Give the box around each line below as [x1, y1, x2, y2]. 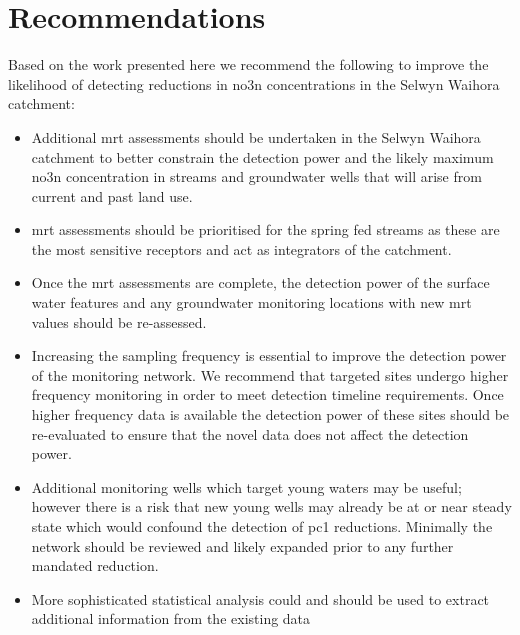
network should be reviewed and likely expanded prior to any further [31, 535, 454, 556]
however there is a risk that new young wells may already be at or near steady [31, 496, 512, 517]
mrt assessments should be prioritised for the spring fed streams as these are [31, 219, 500, 240]
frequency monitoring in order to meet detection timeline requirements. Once [31, 384, 504, 405]
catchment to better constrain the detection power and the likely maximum [31, 146, 494, 167]
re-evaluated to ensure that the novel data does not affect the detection [31, 423, 469, 444]
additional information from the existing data [31, 608, 311, 629]
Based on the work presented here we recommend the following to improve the [8, 54, 489, 75]
